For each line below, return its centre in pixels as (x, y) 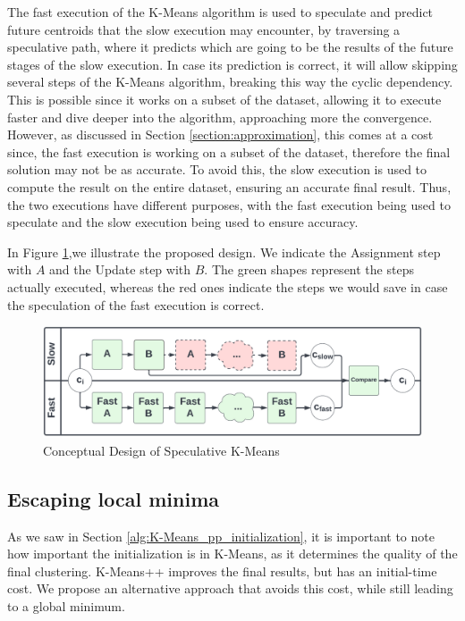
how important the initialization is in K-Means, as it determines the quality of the (232, 554)
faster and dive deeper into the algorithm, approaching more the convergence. (220, 117)
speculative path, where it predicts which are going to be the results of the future (230, 47)
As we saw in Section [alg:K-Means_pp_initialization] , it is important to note (221, 536)
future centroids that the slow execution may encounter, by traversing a (204, 29)
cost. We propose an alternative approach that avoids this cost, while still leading (230, 588)
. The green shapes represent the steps (309, 269)
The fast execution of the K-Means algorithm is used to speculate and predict (220, 12)
